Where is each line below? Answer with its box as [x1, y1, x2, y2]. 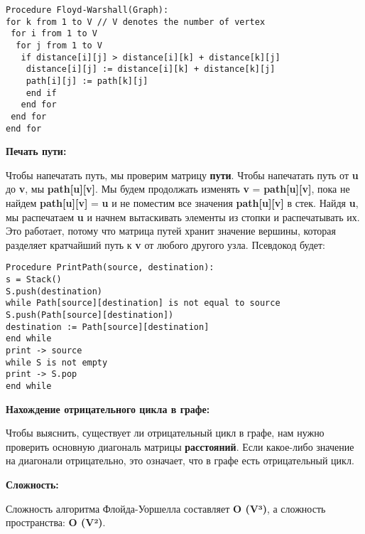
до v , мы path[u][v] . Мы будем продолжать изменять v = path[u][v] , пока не [6, 181, 350, 196]
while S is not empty [6, 357, 108, 368]
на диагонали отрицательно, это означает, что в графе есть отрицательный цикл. [6, 453, 354, 468]
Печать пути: [6, 144, 67, 159]
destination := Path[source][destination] [6, 321, 209, 332]
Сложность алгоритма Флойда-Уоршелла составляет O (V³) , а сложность [6, 501, 326, 516]
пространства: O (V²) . [6, 515, 106, 530]
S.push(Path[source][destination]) [6, 310, 174, 320]
